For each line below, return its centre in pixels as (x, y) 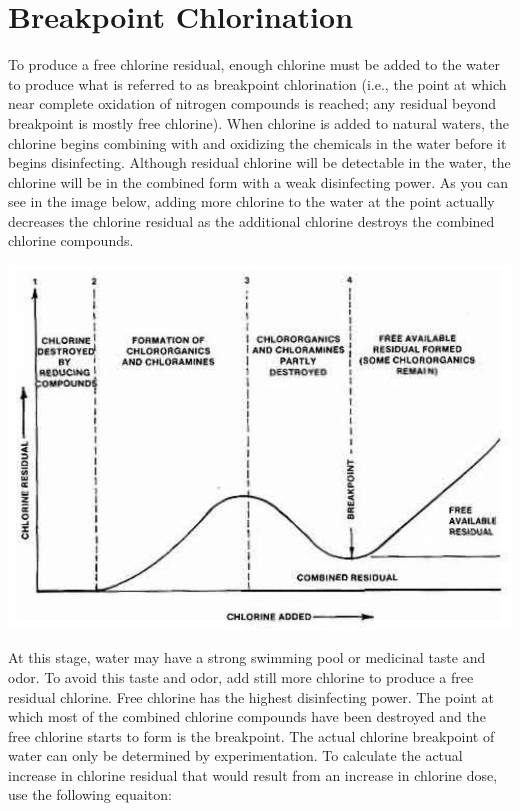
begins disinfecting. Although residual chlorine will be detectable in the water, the (259, 162)
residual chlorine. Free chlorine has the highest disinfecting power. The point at (251, 696)
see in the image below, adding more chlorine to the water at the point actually (251, 201)
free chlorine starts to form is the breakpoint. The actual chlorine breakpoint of (251, 735)
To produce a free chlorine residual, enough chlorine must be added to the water (254, 64)
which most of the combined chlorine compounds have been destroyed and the (247, 716)
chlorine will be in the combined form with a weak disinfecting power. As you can (258, 181)
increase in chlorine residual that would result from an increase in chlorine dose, (253, 774)
